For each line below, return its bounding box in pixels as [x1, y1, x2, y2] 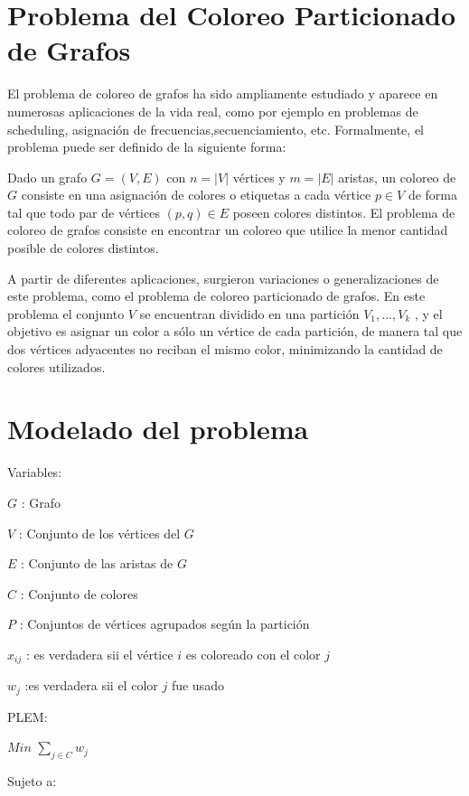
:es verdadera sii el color [24, 676, 158, 695]
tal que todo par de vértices [7, 202, 160, 221]
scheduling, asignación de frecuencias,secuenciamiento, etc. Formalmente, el [7, 119, 424, 138]
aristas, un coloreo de [338, 167, 456, 186]
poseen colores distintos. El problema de [232, 202, 455, 221]
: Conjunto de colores [20, 584, 138, 603]
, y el [414, 304, 443, 323]
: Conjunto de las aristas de [21, 554, 174, 573]
